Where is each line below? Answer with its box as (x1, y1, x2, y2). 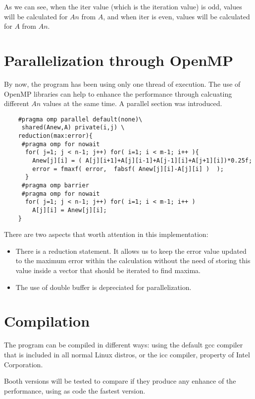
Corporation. (4, 359, 43, 369)
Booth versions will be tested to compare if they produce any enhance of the (4, 376, 236, 386)
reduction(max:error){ (18, 132, 93, 139)
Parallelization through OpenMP (4, 50, 233, 70)
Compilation (4, 311, 90, 331)
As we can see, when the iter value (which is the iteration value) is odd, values (4, 1, 242, 11)
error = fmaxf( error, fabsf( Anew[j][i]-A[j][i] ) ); (32, 165, 224, 172)
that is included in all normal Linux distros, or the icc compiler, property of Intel (4, 349, 250, 359)
